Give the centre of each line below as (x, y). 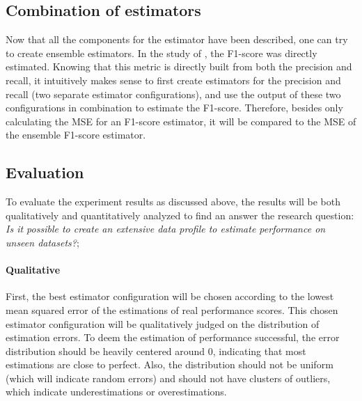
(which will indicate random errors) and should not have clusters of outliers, (168, 378)
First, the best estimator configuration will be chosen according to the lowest (170, 296)
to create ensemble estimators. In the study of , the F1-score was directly (162, 53)
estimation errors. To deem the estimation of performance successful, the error (173, 337)
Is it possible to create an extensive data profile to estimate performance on (166, 229)
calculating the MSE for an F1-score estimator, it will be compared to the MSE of (181, 121)
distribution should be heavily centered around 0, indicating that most (156, 351)
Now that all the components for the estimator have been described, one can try (177, 39)
